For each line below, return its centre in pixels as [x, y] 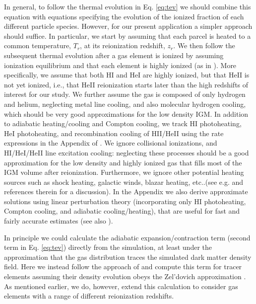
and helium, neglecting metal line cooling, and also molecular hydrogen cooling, [125, 104]
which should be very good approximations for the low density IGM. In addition [126, 114]
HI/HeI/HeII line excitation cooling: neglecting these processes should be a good [127, 152]
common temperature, [38, 45]
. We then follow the [204, 45]
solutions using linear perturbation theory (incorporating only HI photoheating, [125, 201]
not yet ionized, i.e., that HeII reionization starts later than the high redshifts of [126, 84]
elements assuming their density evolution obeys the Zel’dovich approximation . [125, 276]
